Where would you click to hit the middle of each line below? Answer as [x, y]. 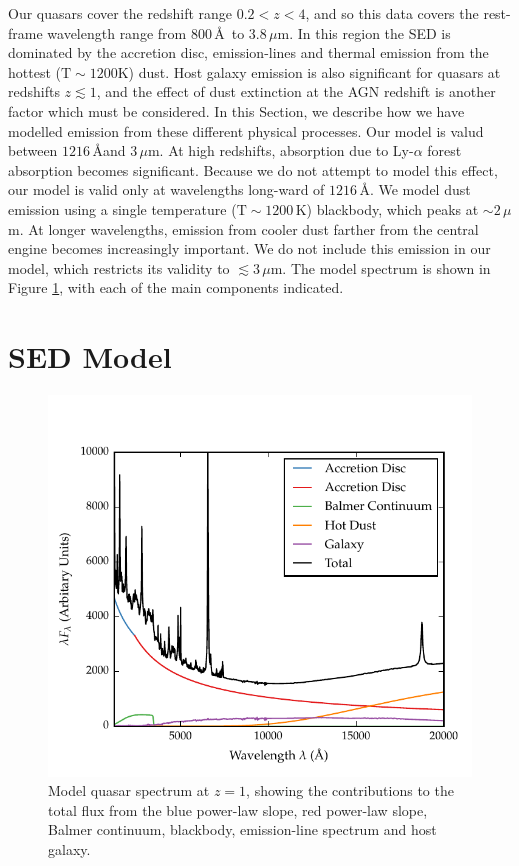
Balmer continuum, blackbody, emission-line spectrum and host [242, 829]
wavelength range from [117, 32]
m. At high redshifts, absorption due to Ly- [280, 150]
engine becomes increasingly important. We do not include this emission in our [249, 248]
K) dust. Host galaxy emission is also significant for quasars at [309, 71]
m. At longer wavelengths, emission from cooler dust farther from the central [243, 228]
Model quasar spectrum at [129, 790]
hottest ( [34, 71]
